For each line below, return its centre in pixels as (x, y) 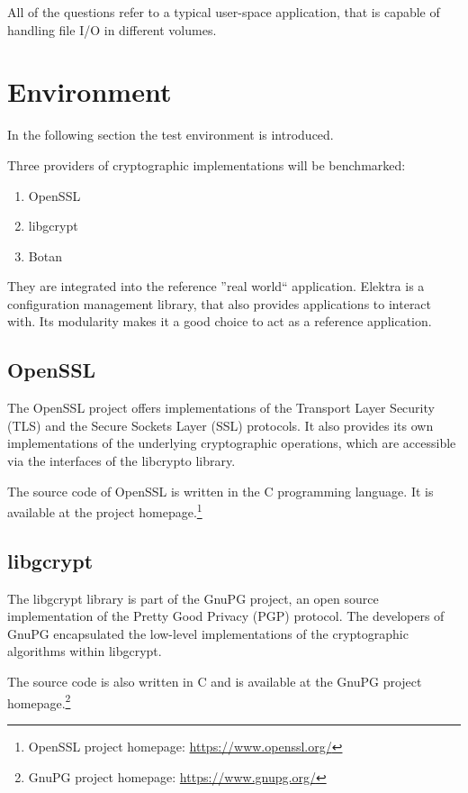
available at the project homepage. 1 (105, 510)
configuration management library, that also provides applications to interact (220, 303)
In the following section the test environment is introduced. (171, 135)
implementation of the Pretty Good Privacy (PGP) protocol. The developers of (226, 616)
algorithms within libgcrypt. (85, 651)
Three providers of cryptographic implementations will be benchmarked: (207, 164)
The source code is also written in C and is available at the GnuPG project (215, 682)
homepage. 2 (39, 701)
